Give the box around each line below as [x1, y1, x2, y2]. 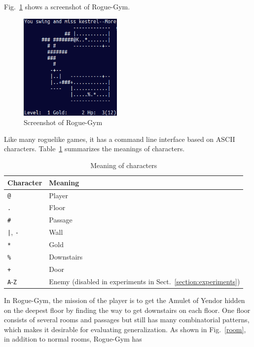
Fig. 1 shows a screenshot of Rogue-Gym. [4, 1, 130, 11]
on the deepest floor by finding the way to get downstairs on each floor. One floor [4, 304, 251, 315]
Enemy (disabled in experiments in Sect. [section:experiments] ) [49, 276, 240, 286]
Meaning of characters [90, 160, 157, 171]
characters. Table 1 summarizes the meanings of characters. [4, 143, 185, 154]
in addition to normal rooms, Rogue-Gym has [4, 334, 142, 344]
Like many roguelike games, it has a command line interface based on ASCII [4, 133, 235, 144]
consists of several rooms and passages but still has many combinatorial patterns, [4, 314, 250, 325]
